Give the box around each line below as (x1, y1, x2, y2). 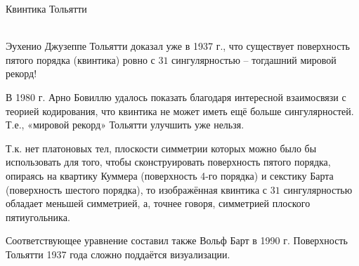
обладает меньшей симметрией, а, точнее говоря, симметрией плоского (6, 196, 311, 211)
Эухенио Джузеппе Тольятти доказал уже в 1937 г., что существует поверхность (6, 39, 350, 53)
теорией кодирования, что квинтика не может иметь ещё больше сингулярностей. (6, 103, 354, 118)
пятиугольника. (6, 209, 70, 224)
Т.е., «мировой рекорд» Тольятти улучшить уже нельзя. (6, 117, 244, 132)
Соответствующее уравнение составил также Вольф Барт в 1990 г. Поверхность (6, 233, 348, 248)
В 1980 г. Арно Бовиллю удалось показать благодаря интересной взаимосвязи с (6, 89, 346, 104)
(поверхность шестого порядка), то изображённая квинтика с (6, 182, 268, 197)
